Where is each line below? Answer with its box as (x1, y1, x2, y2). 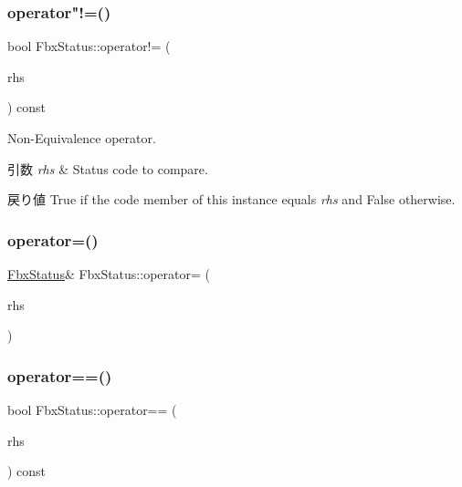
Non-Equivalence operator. (7, 129, 156, 147)
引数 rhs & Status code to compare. (7, 159, 208, 178)
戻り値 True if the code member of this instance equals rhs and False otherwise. (7, 190, 456, 209)
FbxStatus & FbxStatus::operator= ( (7, 264, 210, 283)
